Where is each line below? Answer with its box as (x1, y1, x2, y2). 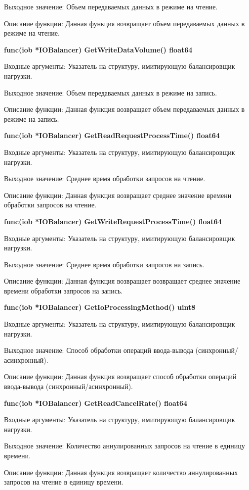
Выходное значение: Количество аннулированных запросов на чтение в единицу (4, 441, 245, 451)
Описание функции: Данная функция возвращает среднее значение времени (4, 190, 232, 200)
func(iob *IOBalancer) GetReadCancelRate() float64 (4, 397, 188, 408)
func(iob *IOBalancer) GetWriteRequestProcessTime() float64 (4, 216, 222, 226)
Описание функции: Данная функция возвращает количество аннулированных (4, 467, 238, 477)
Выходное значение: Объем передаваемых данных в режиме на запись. (4, 87, 217, 98)
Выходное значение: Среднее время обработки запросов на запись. (4, 259, 205, 269)
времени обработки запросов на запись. (4, 285, 123, 295)
